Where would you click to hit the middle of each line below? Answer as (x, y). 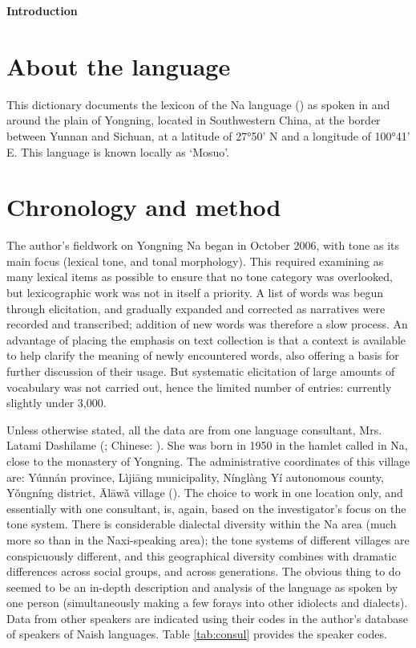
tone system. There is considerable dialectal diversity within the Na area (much (202, 524)
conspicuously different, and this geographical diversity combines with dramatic (202, 555)
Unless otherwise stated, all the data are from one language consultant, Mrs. (194, 429)
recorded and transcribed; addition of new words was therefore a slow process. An (207, 324)
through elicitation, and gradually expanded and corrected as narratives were (196, 308)
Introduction (42, 10)
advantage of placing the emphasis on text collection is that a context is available (206, 339)
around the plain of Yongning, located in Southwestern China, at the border (194, 120)
